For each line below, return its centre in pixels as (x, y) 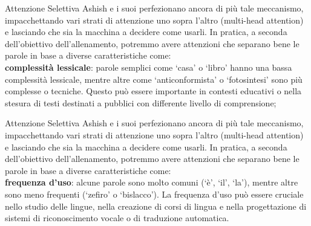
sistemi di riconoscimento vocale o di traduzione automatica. (117, 218)
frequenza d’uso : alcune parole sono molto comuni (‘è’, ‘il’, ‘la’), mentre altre (152, 182)
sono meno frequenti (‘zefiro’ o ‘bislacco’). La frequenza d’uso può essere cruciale (154, 194)
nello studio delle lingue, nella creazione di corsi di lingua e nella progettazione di (156, 206)
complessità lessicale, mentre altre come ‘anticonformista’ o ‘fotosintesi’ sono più (154, 79)
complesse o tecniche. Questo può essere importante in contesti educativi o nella (153, 91)
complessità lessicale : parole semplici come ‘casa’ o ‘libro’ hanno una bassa (149, 67)
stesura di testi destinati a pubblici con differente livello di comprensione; (141, 102)
